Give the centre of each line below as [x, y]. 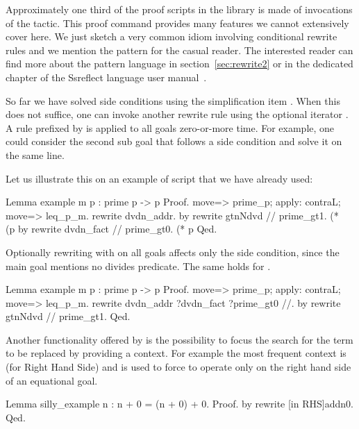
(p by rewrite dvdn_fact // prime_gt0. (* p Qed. [111, 229]
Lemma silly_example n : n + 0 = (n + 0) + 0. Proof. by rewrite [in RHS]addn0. [179, 404]
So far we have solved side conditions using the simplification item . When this [173, 100]
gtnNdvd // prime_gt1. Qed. [68, 316]
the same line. [35, 154]
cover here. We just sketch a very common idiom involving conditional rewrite [172, 36]
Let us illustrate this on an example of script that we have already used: [159, 178]
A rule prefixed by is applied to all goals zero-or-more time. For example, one [170, 127]
